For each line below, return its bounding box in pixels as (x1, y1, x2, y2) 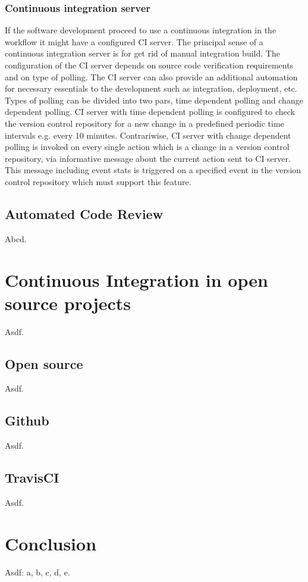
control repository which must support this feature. (5, 175, 191, 187)
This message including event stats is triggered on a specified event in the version (5, 164, 301, 176)
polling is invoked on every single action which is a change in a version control (5, 140, 290, 153)
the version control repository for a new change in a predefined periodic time (5, 117, 284, 129)
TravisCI (5, 468, 59, 487)
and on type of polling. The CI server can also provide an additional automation (5, 70, 298, 83)
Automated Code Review (5, 204, 164, 223)
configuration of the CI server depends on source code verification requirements (5, 59, 294, 71)
